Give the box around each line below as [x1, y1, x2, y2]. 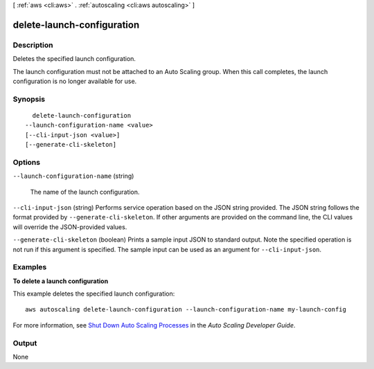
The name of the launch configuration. [30, 188, 140, 196]
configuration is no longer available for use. [12, 77, 137, 85]
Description [12, 40, 53, 50]
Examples [12, 262, 47, 272]
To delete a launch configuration [12, 277, 109, 285]
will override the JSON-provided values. [12, 222, 127, 231]
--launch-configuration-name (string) [12, 172, 134, 180]
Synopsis [12, 94, 45, 104]
